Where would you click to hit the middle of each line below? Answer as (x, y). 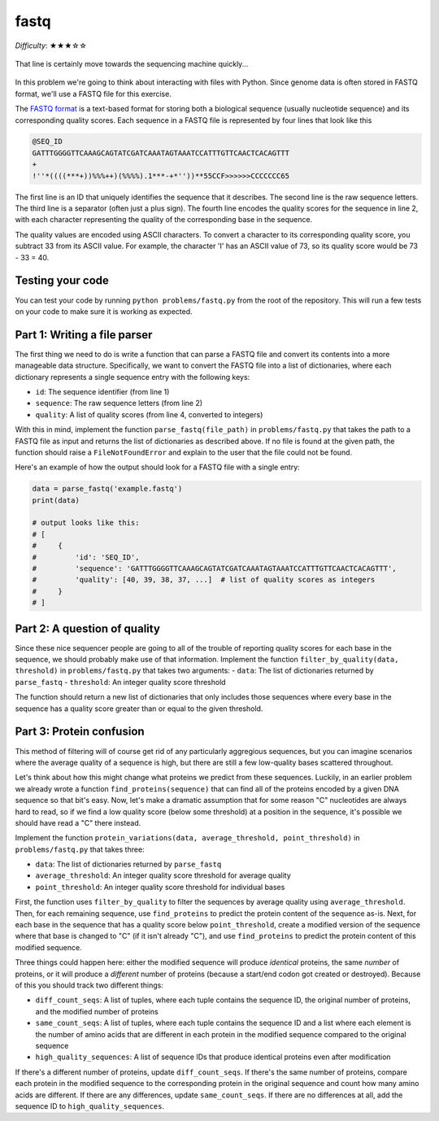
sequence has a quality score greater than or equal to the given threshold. (139, 709)
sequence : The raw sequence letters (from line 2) (119, 403)
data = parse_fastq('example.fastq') (107, 489)
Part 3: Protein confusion (80, 732)
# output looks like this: (86, 523)
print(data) (56, 500)
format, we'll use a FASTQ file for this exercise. (93, 94)
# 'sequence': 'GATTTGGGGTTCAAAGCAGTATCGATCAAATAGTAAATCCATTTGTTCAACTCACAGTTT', (215, 569)
